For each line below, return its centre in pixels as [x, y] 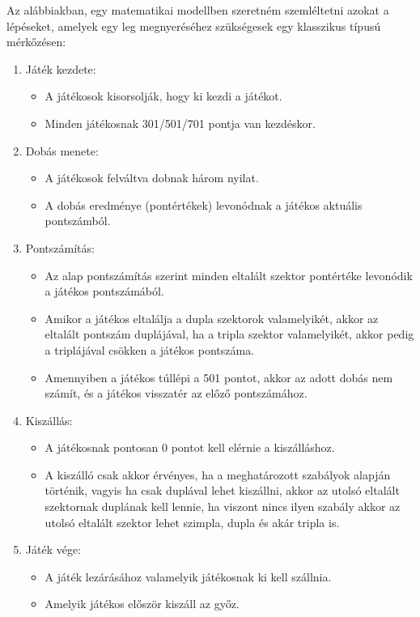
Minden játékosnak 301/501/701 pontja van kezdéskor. [180, 123]
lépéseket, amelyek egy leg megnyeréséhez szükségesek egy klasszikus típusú [194, 26]
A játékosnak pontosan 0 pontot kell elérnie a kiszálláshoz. [190, 447]
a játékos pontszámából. [104, 291]
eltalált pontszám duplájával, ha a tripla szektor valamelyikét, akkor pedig [229, 334]
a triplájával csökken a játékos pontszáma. [150, 349]
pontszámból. [78, 221]
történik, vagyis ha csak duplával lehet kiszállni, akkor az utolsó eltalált [222, 490]
